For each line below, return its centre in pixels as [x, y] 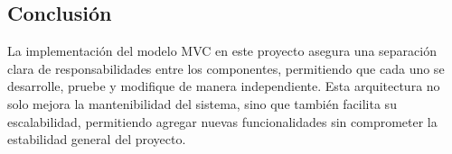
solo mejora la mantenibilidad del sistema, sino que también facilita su [202, 103]
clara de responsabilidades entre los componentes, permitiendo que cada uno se [226, 68]
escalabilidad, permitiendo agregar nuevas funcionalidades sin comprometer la [222, 121]
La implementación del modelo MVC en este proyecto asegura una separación [222, 51]
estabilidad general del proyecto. [97, 139]
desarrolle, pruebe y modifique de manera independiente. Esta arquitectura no [224, 86]
